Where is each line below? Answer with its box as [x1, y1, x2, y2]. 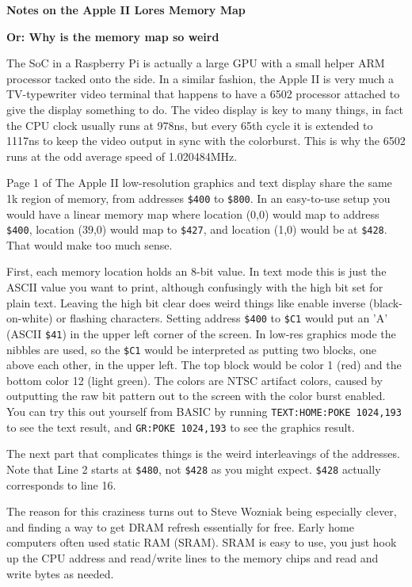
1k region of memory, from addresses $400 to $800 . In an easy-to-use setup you [6, 189, 391, 206]
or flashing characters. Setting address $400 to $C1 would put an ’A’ [55, 310, 388, 326]
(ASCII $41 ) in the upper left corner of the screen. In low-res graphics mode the [6, 325, 396, 341]
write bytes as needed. [6, 565, 114, 581]
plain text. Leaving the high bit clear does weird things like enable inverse [6, 294, 366, 311]
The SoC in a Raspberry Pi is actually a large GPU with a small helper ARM [6, 55, 385, 71]
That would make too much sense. [6, 236, 173, 253]
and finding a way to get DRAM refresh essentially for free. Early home [6, 518, 354, 535]
